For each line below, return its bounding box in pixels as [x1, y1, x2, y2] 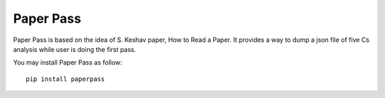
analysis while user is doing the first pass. [13, 45, 137, 53]
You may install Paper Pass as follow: [13, 58, 123, 67]
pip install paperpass [26, 75, 106, 83]
